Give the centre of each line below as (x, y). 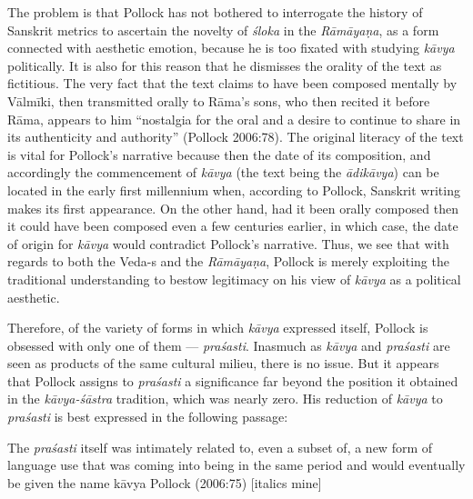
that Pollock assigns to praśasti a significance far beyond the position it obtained (233, 380)
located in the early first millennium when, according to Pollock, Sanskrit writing (234, 190)
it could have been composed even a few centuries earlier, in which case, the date (233, 226)
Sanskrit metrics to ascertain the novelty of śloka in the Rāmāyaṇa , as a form (223, 30)
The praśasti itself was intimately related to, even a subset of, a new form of (220, 447)
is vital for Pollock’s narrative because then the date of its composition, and (219, 154)
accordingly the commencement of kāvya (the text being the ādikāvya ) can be (223, 172)
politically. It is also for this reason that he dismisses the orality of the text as (225, 65)
